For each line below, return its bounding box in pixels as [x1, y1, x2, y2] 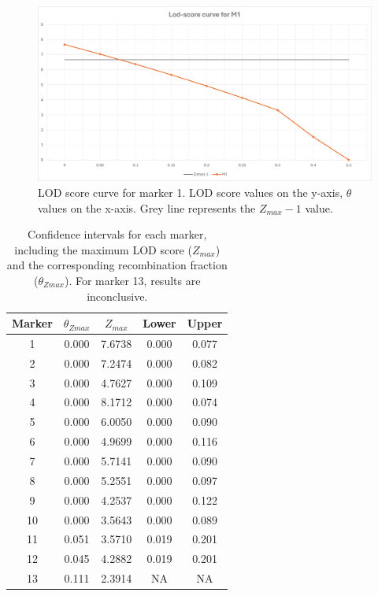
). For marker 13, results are [64, 272, 201, 288]
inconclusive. [87, 287, 148, 304]
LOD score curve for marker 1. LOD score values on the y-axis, [38, 183, 343, 200]
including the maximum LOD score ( [14, 241, 192, 257]
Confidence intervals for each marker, [28, 226, 207, 242]
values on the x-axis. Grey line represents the [38, 199, 256, 216]
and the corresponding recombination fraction [6, 257, 228, 273]
